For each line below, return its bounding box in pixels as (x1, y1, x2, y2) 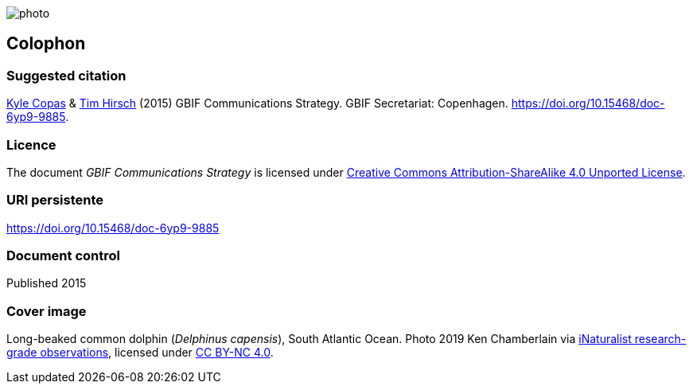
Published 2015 (6, 276, 87, 291)
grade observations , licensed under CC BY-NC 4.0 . (6, 345, 274, 360)
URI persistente (6, 192, 104, 209)
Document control (6, 248, 120, 264)
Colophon (6, 33, 86, 54)
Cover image (6, 302, 87, 319)
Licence (6, 136, 56, 153)
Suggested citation (6, 67, 127, 84)
